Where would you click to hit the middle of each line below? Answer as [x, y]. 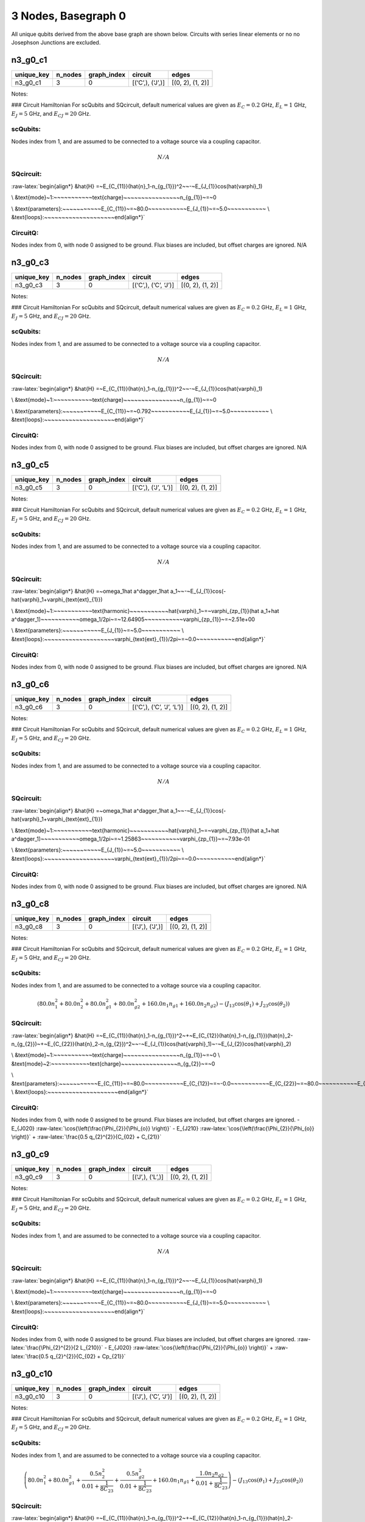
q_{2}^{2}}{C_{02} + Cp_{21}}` [88, 1356]
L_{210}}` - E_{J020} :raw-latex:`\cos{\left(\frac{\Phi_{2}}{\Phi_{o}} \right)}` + [177, 1348]
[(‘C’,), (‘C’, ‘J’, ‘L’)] [158, 707]
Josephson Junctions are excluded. [56, 42]
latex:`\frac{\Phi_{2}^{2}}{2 [45, 1348]
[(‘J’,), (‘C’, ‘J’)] [152, 1396]
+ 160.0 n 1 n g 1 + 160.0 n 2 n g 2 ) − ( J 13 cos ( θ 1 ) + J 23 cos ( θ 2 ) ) [216, 1005]
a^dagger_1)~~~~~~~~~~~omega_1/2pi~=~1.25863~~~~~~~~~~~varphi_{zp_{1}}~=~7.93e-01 [130, 839]
